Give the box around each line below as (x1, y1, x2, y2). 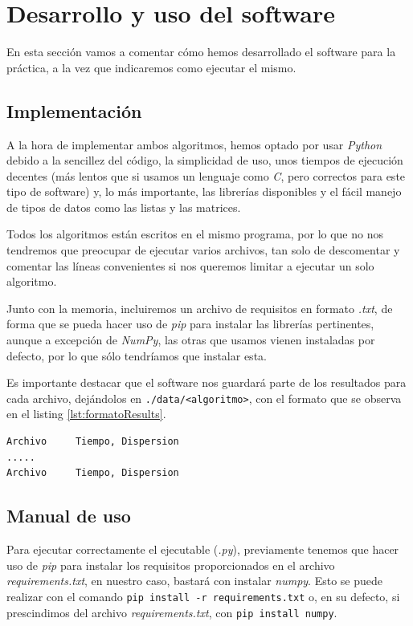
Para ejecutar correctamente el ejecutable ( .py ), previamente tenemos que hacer (6, 541, 399, 558)
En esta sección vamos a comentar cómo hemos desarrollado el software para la (6, 43, 396, 60)
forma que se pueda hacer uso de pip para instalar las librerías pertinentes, (6, 315, 374, 332)
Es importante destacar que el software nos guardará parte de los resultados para (6, 374, 407, 391)
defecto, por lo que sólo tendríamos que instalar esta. (6, 347, 267, 364)
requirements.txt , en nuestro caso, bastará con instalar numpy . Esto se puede (6, 572, 382, 589)
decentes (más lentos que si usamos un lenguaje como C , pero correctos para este (6, 167, 406, 184)
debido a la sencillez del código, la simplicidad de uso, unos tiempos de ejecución (6, 152, 403, 169)
